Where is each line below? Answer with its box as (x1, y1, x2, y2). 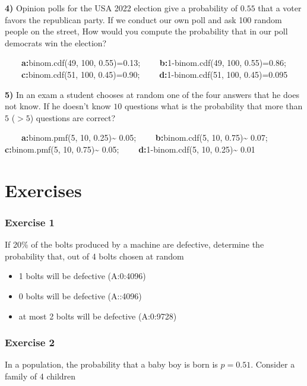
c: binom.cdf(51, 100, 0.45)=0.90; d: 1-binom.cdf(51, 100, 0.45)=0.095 (21, 68, 288, 80)
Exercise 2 (5, 335, 55, 350)
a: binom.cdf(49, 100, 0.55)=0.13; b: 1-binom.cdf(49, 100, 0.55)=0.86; (21, 56, 286, 69)
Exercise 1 (5, 214, 55, 229)
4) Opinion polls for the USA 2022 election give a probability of (5, 2, 238, 14)
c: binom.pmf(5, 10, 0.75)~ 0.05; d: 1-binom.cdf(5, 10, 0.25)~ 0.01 (5, 143, 255, 155)
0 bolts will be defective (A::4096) (18, 289, 142, 302)
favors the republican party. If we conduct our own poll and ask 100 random (5, 13, 282, 26)
